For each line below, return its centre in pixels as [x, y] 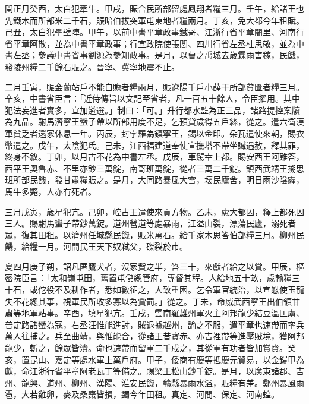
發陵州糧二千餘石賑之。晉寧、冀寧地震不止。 [92, 66]
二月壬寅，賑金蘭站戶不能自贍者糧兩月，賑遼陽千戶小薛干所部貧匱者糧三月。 [154, 86]
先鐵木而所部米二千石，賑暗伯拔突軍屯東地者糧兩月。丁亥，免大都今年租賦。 [154, 20]
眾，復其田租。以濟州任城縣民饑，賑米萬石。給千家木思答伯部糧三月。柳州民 [154, 234]
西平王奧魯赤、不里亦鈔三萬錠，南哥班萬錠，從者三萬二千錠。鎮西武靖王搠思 [154, 168]
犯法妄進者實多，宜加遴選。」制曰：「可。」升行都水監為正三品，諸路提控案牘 [152, 110]
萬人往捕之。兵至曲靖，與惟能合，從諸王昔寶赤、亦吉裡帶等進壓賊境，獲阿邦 [154, 336]
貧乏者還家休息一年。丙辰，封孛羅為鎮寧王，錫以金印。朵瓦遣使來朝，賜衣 [158, 133]
